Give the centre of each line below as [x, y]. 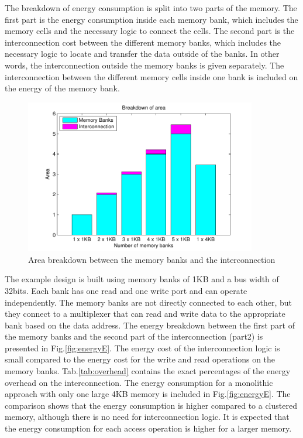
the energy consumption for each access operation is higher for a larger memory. [148, 428]
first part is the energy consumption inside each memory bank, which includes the [151, 19]
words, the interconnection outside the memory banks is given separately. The [144, 65]
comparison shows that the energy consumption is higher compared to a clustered [151, 405]
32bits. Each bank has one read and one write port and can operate [126, 290]
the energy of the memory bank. [62, 88]
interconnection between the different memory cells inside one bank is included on [151, 76]
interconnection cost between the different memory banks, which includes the [143, 42]
